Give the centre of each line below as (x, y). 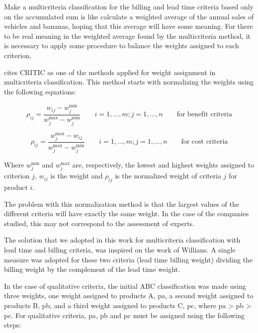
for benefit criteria (205, 115)
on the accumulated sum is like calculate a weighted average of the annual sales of (129, 16)
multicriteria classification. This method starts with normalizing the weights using (129, 82)
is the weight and (77, 176)
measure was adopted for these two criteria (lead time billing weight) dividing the (129, 259)
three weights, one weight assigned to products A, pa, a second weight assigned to (129, 295)
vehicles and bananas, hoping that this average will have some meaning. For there (129, 26)
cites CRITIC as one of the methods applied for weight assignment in (110, 72)
